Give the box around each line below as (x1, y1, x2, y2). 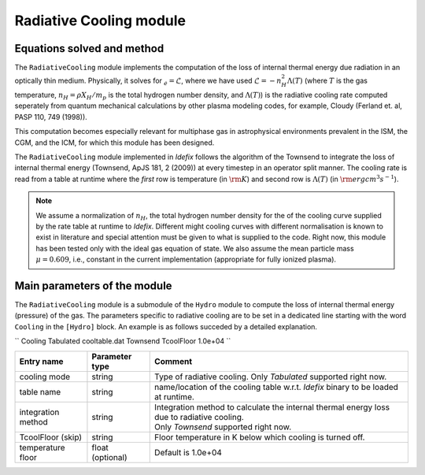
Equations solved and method (14, 42, 164, 55)
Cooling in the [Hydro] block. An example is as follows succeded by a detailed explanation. (14, 321, 318, 331)
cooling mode (19, 371, 71, 382)
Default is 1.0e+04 (154, 447, 222, 458)
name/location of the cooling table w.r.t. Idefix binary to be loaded (154, 381, 399, 392)
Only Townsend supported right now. (154, 421, 292, 432)
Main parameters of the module (14, 279, 172, 292)
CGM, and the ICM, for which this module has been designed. (14, 138, 215, 147)
